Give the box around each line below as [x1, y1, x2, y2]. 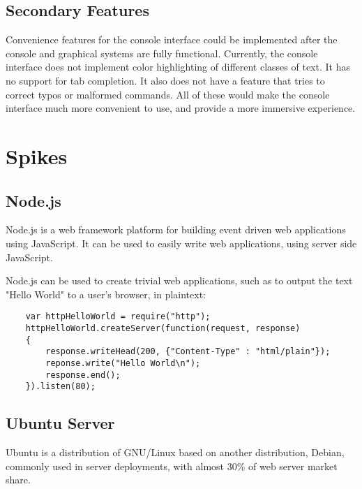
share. [6, 472, 31, 487]
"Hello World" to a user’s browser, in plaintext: [6, 286, 206, 301]
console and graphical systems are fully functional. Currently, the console [6, 45, 318, 60]
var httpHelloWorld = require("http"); [25, 312, 211, 322]
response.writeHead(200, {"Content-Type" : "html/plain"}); [45, 346, 331, 357]
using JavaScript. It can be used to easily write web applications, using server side [6, 235, 357, 250]
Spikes [6, 141, 68, 170]
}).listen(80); [25, 381, 96, 392]
